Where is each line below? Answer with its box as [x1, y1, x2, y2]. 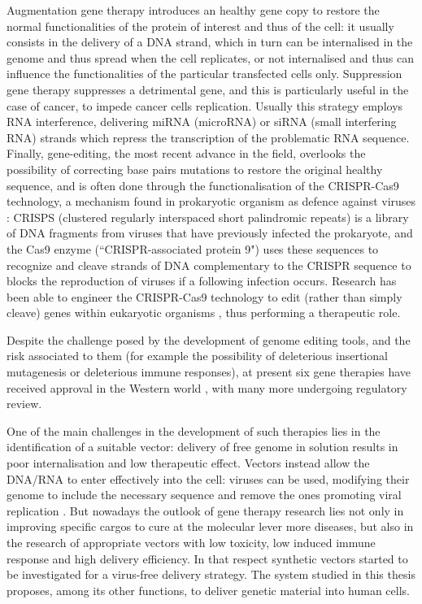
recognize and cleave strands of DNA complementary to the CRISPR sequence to [7, 256, 411, 273]
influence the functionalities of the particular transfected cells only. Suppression [7, 65, 402, 82]
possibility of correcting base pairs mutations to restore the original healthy [7, 160, 383, 177]
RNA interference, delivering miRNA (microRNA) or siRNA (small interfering [7, 113, 397, 130]
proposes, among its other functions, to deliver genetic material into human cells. [7, 581, 410, 598]
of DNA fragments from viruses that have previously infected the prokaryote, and [7, 224, 413, 241]
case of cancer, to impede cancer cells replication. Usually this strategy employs [7, 97, 403, 114]
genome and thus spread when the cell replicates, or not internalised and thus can [7, 49, 415, 66]
